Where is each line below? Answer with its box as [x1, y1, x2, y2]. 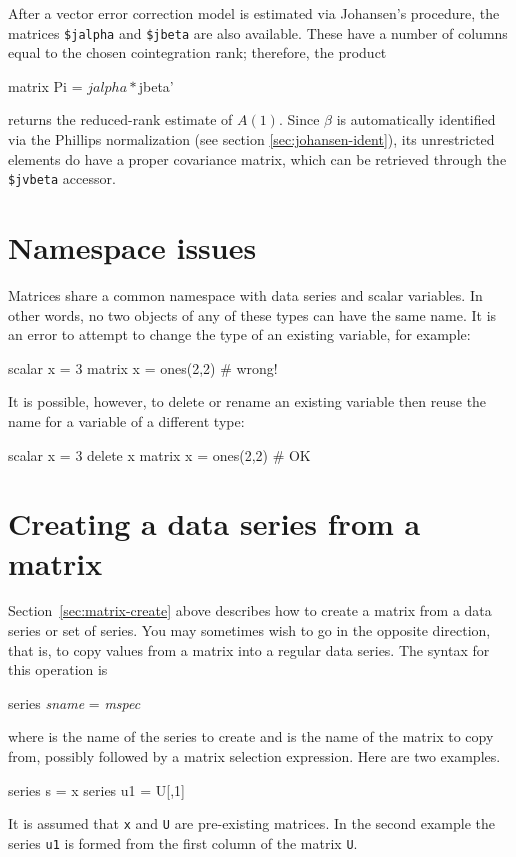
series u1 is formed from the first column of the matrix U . [8, 832, 358, 853]
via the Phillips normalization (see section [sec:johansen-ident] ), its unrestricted [8, 129, 495, 150]
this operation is [8, 659, 108, 680]
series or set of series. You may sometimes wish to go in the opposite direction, [8, 620, 491, 641]
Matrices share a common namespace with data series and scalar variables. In [8, 285, 483, 305]
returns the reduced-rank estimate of [8, 109, 233, 130]
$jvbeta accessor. [8, 168, 116, 189]
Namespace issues [8, 227, 257, 268]
